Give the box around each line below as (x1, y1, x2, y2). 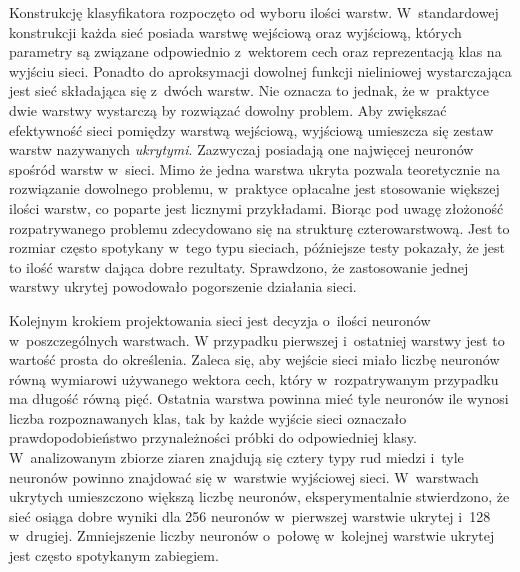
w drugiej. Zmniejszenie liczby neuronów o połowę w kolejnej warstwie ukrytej (9, 525, 495, 546)
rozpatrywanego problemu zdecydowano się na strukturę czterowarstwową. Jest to (9, 217, 510, 238)
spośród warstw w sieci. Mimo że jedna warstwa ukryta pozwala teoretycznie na (9, 158, 500, 179)
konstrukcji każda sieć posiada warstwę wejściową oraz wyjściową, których (9, 21, 462, 42)
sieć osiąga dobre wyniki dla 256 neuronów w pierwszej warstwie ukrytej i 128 (9, 505, 491, 526)
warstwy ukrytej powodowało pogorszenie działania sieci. (9, 276, 357, 297)
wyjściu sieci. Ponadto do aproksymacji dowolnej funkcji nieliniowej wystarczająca (9, 60, 512, 81)
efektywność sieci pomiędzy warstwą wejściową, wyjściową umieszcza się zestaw (9, 119, 494, 140)
